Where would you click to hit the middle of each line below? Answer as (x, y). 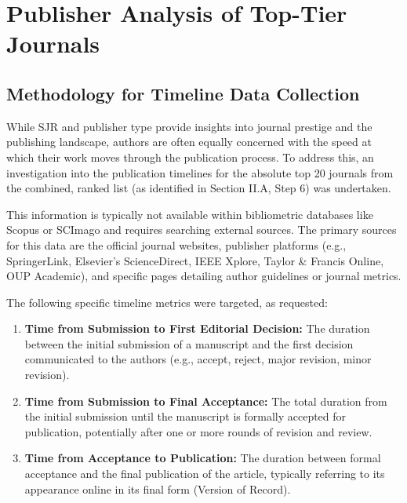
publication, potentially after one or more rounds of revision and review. (198, 431)
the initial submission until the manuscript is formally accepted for (185, 416)
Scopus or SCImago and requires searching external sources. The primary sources (202, 230)
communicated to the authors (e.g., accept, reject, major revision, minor (198, 359)
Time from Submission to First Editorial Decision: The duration (197, 328)
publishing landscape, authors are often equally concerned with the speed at (189, 142)
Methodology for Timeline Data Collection (183, 93)
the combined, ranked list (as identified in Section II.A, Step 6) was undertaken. (199, 188)
